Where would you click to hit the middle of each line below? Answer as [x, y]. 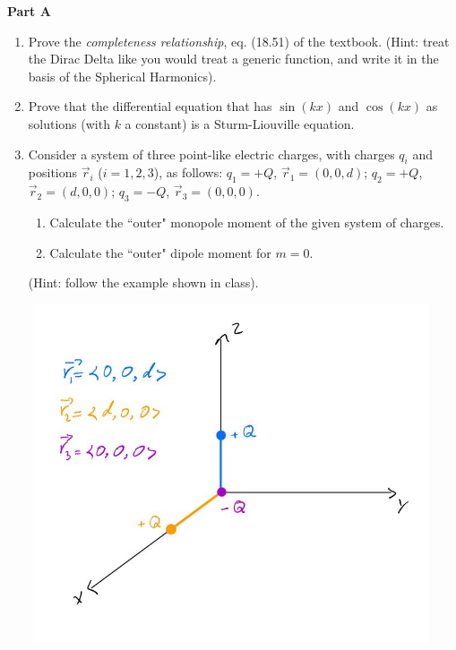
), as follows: [188, 172]
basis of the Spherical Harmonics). [122, 76]
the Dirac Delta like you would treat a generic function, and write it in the [233, 59]
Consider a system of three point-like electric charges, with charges [211, 154]
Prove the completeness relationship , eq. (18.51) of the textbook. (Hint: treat [239, 41]
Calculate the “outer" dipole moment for [160, 252]
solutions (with [69, 123]
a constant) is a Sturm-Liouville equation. [240, 123]
